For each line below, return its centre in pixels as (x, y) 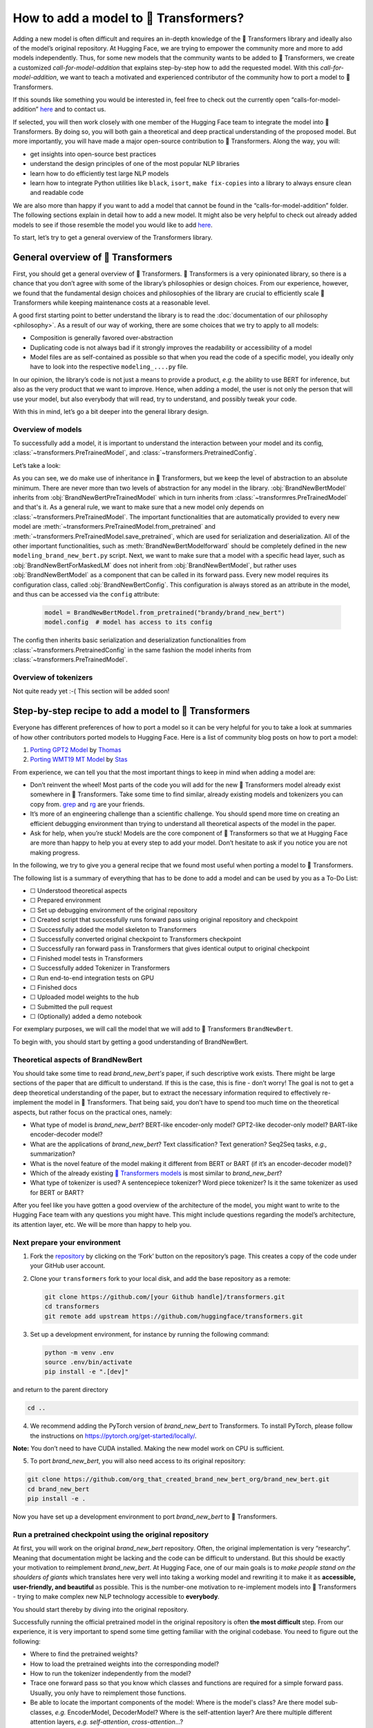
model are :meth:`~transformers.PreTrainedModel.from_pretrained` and (114, 527)
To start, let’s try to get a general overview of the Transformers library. (113, 237)
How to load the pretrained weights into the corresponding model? (124, 1664)
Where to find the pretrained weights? (84, 1654)
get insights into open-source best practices (93, 154)
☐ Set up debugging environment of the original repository (114, 910)
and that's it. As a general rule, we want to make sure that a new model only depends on (138, 507)
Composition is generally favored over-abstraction (102, 338)
